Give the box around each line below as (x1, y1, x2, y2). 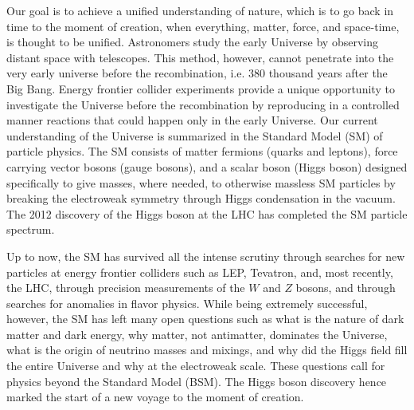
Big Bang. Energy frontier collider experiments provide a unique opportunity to (6, 80, 395, 97)
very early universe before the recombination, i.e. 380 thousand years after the (6, 65, 388, 81)
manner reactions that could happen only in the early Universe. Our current (6, 112, 378, 128)
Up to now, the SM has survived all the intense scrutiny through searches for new (6, 247, 405, 264)
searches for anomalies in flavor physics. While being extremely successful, (6, 294, 368, 311)
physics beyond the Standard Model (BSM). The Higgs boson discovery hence (6, 373, 387, 389)
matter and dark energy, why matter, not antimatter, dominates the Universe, (6, 325, 388, 342)
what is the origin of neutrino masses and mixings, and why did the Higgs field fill (6, 341, 408, 358)
